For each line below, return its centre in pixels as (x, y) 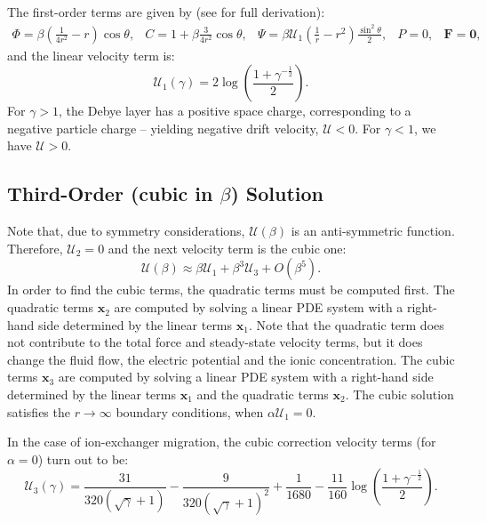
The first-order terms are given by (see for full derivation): (166, 12)
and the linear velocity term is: (91, 55)
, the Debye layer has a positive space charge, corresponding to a (235, 111)
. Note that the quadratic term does (346, 324)
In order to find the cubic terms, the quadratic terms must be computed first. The (231, 290)
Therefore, (35, 248)
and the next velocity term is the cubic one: (227, 248)
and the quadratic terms (263, 394)
